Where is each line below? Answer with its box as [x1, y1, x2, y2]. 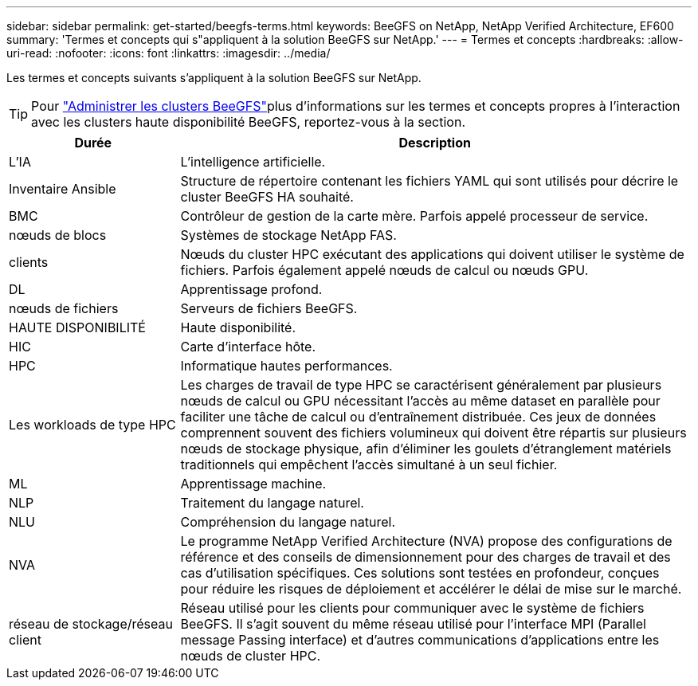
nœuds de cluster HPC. [180, 648, 321, 664]
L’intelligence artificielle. [180, 154, 326, 170]
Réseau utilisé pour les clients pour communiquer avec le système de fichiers [180, 600, 645, 616]
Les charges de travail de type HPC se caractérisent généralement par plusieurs [180, 377, 662, 393]
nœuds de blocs [9, 227, 107, 243]
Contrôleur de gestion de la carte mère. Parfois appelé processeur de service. [180, 208, 649, 224]
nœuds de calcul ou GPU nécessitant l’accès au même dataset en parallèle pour [180, 393, 661, 409]
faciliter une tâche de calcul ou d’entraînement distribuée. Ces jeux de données [180, 409, 657, 425]
